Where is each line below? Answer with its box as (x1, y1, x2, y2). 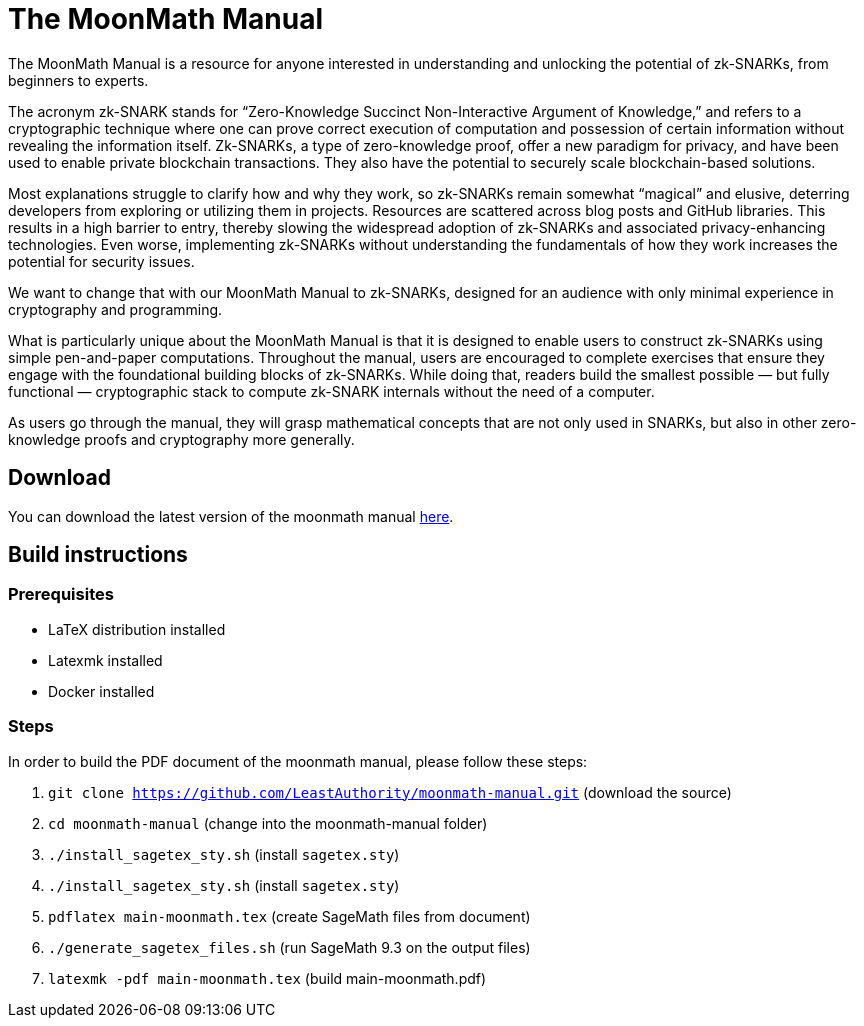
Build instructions (8, 542, 188, 568)
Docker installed (48, 682, 155, 700)
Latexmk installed (48, 651, 163, 669)
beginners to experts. (8, 71, 149, 89)
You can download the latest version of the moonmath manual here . (8, 507, 454, 525)
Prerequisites (8, 584, 114, 605)
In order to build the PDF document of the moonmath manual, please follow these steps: (8, 752, 588, 770)
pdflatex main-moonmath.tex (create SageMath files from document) (48, 907, 531, 925)
